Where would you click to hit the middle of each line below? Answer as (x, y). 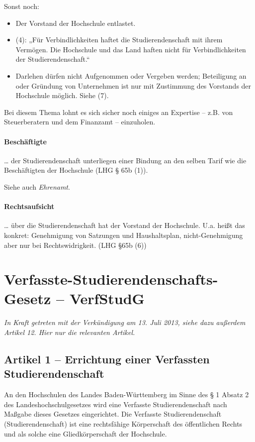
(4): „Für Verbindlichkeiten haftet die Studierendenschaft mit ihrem (119, 40)
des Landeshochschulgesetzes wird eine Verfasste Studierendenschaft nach (116, 404)
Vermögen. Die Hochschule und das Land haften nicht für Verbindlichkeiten (131, 49)
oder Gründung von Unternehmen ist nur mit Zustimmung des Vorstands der (133, 85)
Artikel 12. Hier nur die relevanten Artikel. (70, 332)
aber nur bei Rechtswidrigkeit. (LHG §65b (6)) (75, 245)
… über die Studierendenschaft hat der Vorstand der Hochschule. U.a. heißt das (125, 225)
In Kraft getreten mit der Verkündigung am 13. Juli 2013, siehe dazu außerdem (125, 322)
